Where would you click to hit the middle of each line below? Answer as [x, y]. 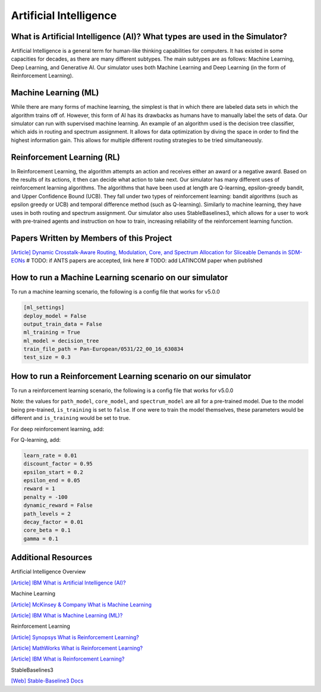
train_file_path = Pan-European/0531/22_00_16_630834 [103, 349]
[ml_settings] [44, 308]
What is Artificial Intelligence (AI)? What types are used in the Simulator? [149, 37]
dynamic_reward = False [58, 505]
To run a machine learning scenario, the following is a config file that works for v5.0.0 [115, 292]
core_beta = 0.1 [47, 530]
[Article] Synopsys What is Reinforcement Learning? [75, 637]
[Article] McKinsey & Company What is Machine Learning [81, 604]
